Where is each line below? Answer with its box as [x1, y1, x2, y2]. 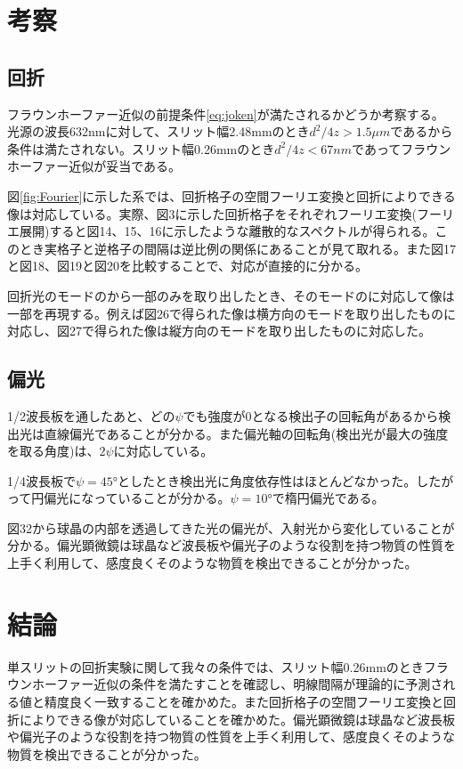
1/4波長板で [7, 471, 76, 490]
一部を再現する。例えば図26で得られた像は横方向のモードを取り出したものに [7, 304, 456, 322]
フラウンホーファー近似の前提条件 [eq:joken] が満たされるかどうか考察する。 [7, 104, 444, 123]
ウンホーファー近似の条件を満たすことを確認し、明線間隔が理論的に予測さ [7, 675, 443, 693]
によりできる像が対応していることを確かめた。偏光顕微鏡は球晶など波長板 [19, 709, 456, 728]
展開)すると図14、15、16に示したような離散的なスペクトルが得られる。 [19, 222, 435, 240]
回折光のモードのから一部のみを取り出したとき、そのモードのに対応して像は [7, 286, 455, 304]
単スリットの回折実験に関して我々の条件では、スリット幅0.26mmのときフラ [7, 657, 449, 676]
